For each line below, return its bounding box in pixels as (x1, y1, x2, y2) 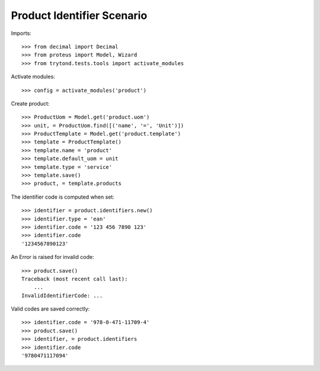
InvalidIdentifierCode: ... (21, 292, 103, 299)
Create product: (11, 100, 50, 107)
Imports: (11, 30, 32, 37)
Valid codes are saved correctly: (11, 305, 90, 312)
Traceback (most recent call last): (21, 276, 128, 282)
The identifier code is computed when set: (11, 193, 115, 200)
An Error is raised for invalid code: (11, 254, 94, 261)
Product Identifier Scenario (11, 9, 148, 22)
